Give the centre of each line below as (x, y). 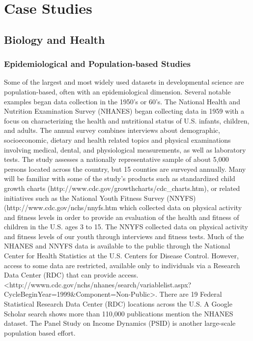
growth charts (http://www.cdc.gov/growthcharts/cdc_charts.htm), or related (122, 188)
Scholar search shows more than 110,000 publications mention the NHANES (119, 313)
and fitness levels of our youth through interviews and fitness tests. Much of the (124, 236)
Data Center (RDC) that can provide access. (71, 275)
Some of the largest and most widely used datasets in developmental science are (124, 82)
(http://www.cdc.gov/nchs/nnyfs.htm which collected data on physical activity (123, 207)
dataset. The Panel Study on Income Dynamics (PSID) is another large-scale (120, 323)
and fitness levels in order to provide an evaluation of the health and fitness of (122, 217)
